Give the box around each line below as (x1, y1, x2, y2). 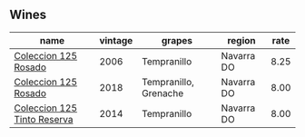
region (226, 34, 256, 46)
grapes (161, 34, 193, 46)
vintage (99, 34, 133, 46)
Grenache (142, 86, 184, 99)
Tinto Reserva (14, 113, 74, 125)
